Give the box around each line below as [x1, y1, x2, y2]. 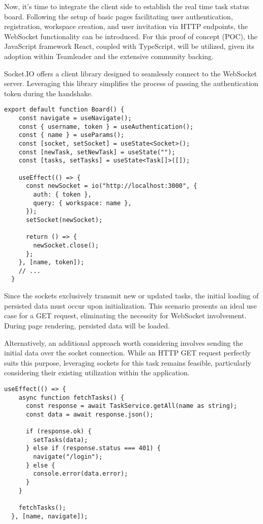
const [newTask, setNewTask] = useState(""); [18, 148, 176, 156]
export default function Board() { [4, 106, 125, 114]
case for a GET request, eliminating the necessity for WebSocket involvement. [4, 310, 247, 321]
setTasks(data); [33, 436, 88, 444]
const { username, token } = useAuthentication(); [18, 123, 194, 130]
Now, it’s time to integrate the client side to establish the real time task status [4, 1, 249, 11]
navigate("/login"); [33, 453, 103, 461]
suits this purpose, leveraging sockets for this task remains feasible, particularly [4, 357, 251, 368]
